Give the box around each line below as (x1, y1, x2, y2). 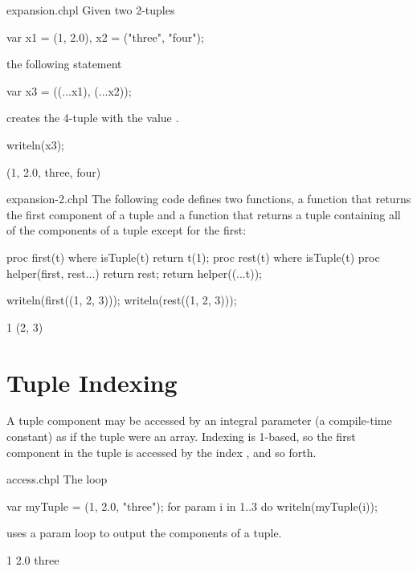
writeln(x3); (6, 136, 65, 153)
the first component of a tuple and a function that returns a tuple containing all (6, 206, 401, 222)
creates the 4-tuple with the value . (6, 109, 179, 126)
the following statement (6, 55, 122, 72)
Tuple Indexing (6, 365, 178, 398)
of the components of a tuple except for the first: (6, 222, 247, 239)
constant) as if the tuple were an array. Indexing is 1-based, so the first (6, 428, 356, 445)
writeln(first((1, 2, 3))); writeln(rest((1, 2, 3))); (6, 292, 237, 308)
